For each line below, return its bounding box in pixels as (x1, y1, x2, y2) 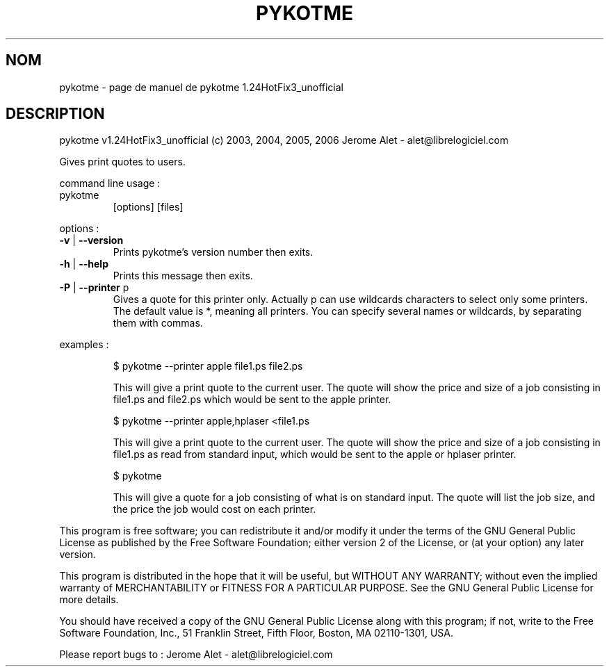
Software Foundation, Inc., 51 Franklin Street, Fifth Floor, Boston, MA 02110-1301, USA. (59, 627, 453, 639)
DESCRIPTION (6, 105, 105, 123)
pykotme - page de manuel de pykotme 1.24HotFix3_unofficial (59, 81, 344, 93)
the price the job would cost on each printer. (113, 503, 316, 516)
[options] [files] (113, 201, 184, 213)
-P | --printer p (59, 281, 129, 294)
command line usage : (59, 177, 161, 190)
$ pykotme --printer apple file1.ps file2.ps (113, 360, 303, 372)
